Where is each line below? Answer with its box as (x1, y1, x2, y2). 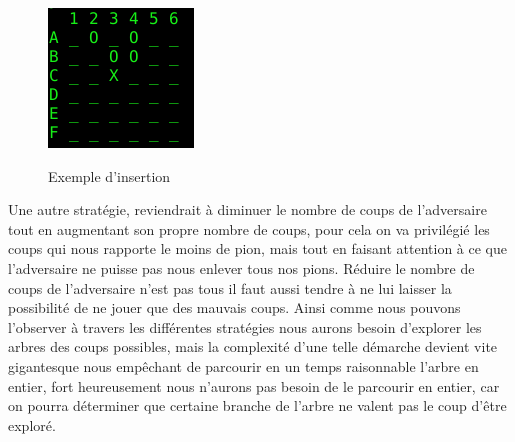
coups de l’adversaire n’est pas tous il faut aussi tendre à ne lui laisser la (8, 277, 452, 298)
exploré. (8, 414, 56, 435)
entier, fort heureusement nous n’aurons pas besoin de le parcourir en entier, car (8, 375, 500, 396)
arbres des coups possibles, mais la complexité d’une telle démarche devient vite (8, 336, 498, 357)
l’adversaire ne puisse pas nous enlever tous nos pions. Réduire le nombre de (8, 257, 475, 278)
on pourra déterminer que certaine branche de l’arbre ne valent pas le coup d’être (8, 395, 507, 416)
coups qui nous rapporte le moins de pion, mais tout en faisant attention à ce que (8, 238, 508, 259)
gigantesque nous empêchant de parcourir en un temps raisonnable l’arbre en (8, 355, 479, 376)
